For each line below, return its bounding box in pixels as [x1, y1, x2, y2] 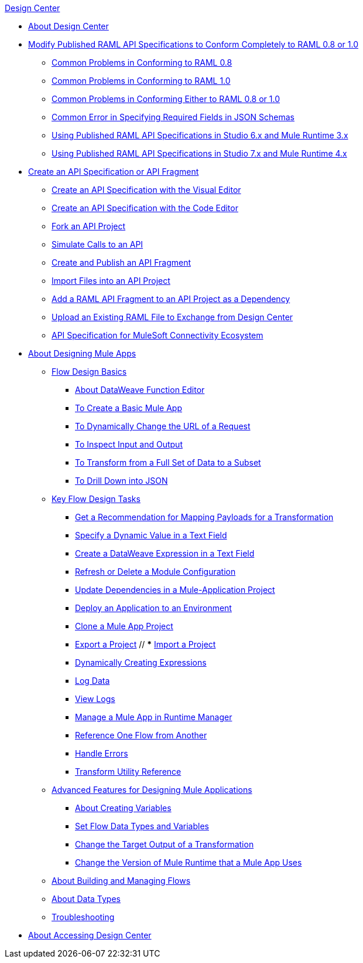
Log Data [75, 676, 110, 686]
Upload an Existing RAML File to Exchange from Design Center [52, 312, 293, 322]
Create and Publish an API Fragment [52, 257, 191, 267]
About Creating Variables [75, 803, 172, 813]
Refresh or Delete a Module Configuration [75, 567, 236, 577]
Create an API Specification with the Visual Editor [52, 185, 241, 195]
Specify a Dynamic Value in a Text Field [75, 530, 227, 540]
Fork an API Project [52, 221, 126, 231]
